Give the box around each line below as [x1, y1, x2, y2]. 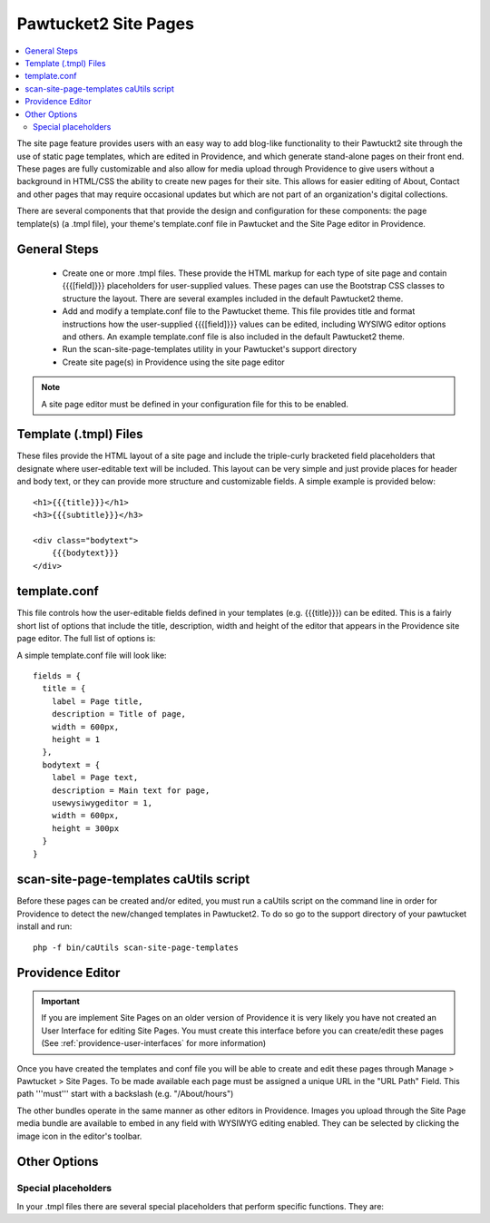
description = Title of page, [51, 709, 186, 719]
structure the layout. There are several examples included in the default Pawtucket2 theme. [62, 293, 404, 304]
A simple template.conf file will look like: [16, 650, 167, 660]
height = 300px [51, 823, 120, 834]
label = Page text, [51, 772, 139, 783]
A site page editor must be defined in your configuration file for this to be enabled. [41, 398, 349, 409]
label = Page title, [51, 696, 143, 707]
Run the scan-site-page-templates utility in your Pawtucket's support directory [62, 344, 358, 355]
